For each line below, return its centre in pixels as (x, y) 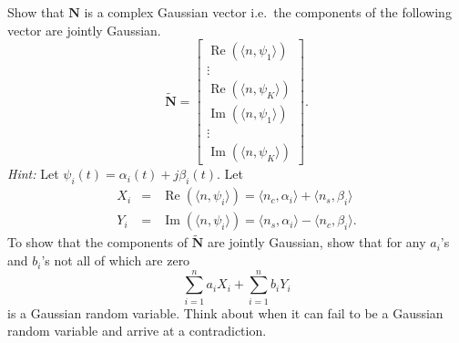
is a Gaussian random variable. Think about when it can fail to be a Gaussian (225, 312)
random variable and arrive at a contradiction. (137, 331)
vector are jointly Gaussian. (84, 30)
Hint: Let (33, 174)
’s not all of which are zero (116, 260)
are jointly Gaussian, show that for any (317, 242)
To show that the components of (98, 242)
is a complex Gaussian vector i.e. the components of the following (268, 12)
